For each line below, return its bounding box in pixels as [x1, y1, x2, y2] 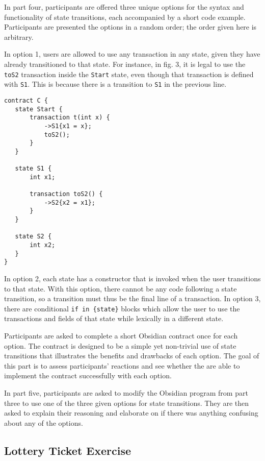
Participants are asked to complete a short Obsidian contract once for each [4, 330, 238, 341]
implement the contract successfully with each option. [4, 370, 172, 381]
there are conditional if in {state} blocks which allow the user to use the [4, 303, 240, 313]
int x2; [30, 241, 56, 249]
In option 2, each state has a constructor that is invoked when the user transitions [4, 273, 261, 283]
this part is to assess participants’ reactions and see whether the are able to [4, 360, 240, 371]
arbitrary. [4, 31, 34, 42]
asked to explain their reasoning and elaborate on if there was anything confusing [4, 407, 258, 418]
